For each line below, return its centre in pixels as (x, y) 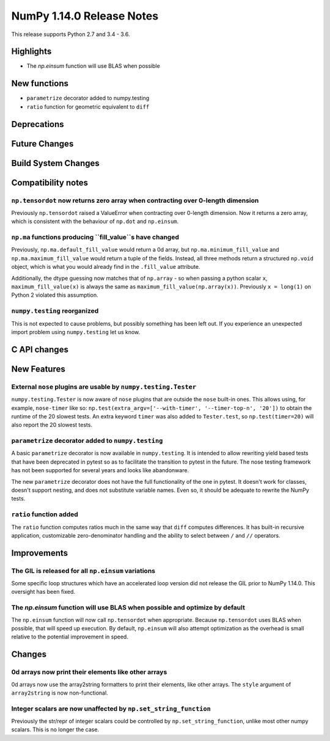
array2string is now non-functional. (60, 693)
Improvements (40, 553)
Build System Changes (56, 163)
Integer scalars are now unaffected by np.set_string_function (111, 709)
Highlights (31, 52)
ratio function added (45, 514)
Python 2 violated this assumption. (55, 295)
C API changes (40, 349)
